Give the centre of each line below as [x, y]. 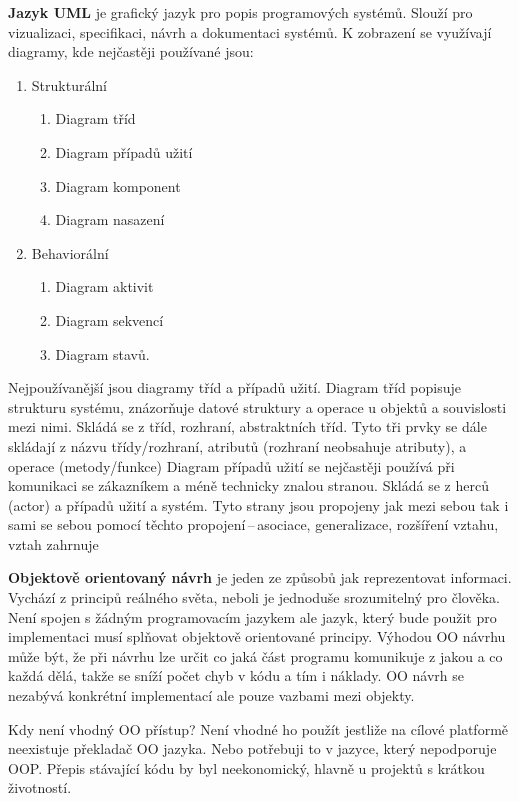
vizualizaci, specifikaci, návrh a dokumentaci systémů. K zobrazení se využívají [250, 31]
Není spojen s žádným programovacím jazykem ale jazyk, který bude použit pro [252, 616]
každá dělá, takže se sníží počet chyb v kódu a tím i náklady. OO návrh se [236, 675]
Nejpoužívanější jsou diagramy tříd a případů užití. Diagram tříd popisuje [234, 387]
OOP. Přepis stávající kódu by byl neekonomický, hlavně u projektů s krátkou [246, 767]
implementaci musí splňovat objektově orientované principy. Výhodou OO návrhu [257, 636]
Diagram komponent [118, 185]
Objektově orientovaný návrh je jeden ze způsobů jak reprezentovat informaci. [260, 577]
